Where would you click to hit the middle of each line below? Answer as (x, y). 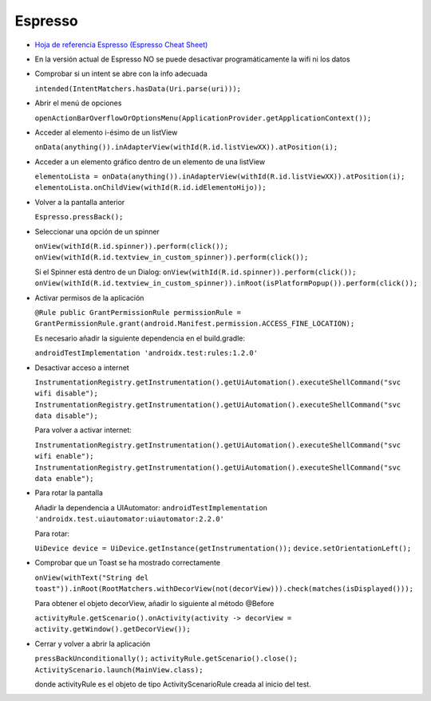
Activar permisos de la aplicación (89, 297)
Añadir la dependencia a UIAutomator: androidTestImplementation (151, 507)
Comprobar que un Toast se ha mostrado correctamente (128, 563)
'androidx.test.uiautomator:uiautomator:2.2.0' (130, 519)
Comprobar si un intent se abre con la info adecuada (121, 74)
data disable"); (67, 416)
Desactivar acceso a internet (82, 368)
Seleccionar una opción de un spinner (97, 231)
